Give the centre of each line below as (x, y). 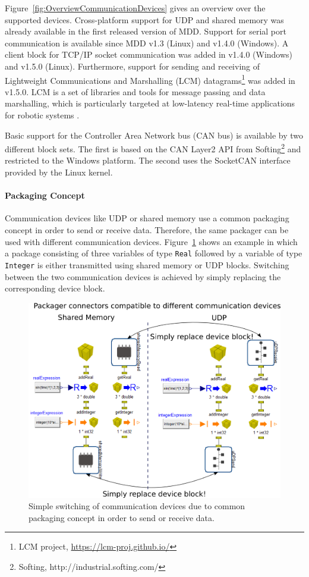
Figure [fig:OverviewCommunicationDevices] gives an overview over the (135, 8)
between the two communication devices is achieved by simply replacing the (143, 276)
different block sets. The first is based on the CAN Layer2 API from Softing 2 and (153, 148)
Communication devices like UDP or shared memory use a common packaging (147, 218)
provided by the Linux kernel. (59, 172)
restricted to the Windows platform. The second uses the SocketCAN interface (148, 160)
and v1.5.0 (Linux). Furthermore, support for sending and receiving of (133, 66)
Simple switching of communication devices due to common (137, 506)
